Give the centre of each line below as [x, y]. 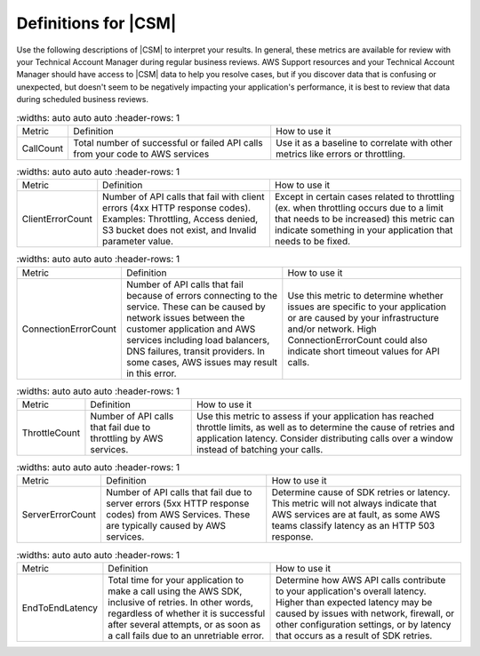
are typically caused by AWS [166, 526]
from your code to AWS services [141, 154]
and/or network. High [332, 329]
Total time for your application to [176, 580]
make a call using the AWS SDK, [175, 591]
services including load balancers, [198, 340]
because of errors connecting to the [201, 295]
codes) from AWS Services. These [178, 515]
